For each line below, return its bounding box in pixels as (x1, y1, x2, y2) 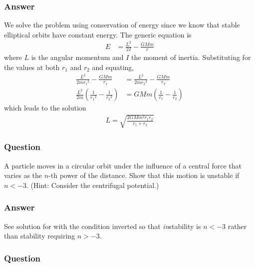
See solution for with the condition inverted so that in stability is (4, 220, 201, 231)
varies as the (4, 170, 42, 180)
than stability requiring (4, 230, 75, 241)
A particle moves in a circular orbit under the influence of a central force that (4, 160, 242, 170)
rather (228, 220, 247, 231)
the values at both (4, 61, 60, 72)
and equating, (92, 61, 134, 72)
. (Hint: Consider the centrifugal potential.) (26, 179, 159, 190)
